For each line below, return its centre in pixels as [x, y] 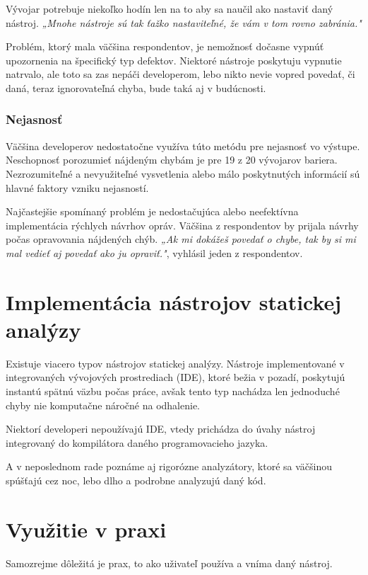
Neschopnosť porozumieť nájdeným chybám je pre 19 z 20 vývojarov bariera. [172, 160]
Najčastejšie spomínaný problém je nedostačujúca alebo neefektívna [152, 211]
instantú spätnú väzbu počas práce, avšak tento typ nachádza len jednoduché [173, 391]
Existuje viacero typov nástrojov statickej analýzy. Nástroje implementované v [175, 363]
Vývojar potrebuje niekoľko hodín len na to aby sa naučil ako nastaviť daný [170, 8]
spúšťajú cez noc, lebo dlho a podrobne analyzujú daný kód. [136, 480]
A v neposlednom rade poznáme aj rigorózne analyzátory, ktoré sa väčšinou [169, 466]
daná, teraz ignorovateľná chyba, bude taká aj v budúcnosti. [136, 87]
